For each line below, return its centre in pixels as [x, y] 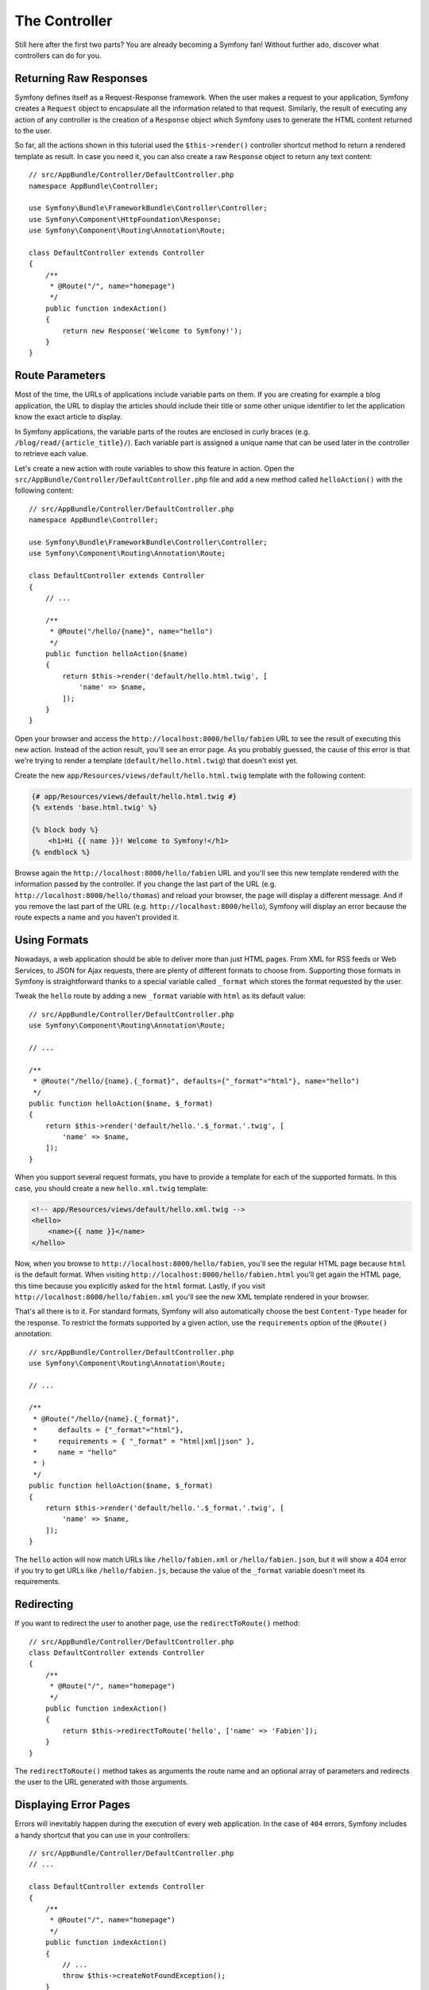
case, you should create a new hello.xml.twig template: [111, 1188]
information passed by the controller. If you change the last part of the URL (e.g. [146, 884]
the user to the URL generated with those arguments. [102, 1782]
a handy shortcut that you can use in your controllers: [102, 1835]
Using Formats [52, 940]
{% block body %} [65, 830]
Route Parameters [60, 375]
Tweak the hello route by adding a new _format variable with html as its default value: [160, 996]
